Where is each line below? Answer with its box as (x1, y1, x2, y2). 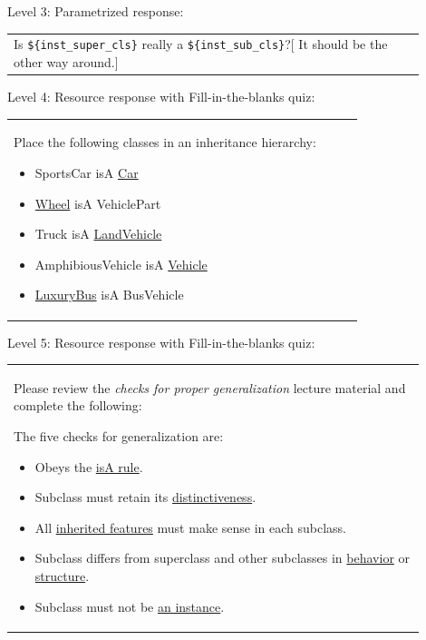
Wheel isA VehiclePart (34, 193, 161, 212)
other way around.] (14, 53, 119, 71)
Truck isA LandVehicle (34, 224, 162, 243)
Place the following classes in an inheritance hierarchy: (14, 133, 316, 152)
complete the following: (14, 396, 142, 415)
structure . (34, 566, 90, 585)
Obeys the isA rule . (34, 457, 143, 476)
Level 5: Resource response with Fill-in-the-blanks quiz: (7, 332, 315, 351)
